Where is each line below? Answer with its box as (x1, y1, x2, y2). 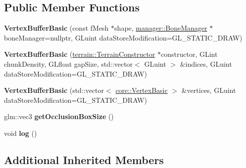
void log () (4, 127, 37, 138)
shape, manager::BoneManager (114, 23, 207, 33)
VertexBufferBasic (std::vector (4, 85, 104, 95)
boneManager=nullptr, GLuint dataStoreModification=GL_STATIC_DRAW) (4, 32, 243, 42)
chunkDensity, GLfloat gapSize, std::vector (4, 58, 133, 69)
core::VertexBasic (115, 85, 168, 95)
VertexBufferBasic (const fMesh (4, 23, 109, 33)
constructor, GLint (161, 49, 218, 59)
